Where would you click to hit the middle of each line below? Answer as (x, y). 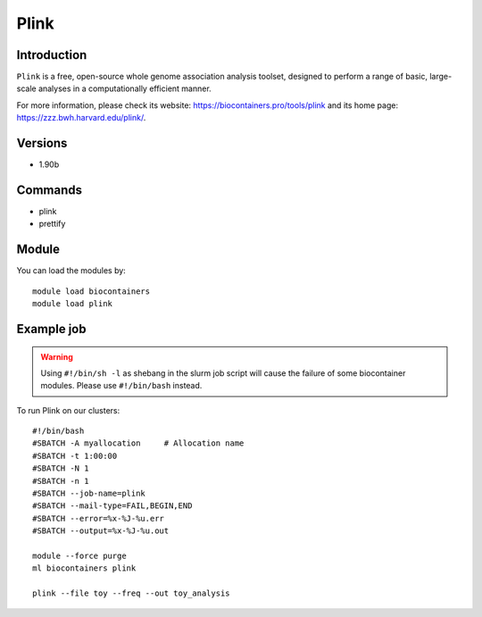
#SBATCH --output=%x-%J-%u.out (101, 531)
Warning (57, 356)
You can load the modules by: (71, 271)
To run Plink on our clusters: (68, 410)
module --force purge (79, 556)
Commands (50, 190)
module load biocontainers (91, 291)
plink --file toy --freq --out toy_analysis (132, 593)
